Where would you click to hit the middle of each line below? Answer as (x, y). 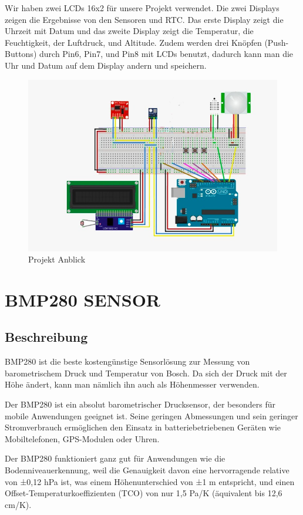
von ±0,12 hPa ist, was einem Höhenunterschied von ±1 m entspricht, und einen (150, 481)
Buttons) (21, 54)
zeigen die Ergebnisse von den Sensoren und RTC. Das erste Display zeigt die (144, 19)
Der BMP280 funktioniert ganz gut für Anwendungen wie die (115, 458)
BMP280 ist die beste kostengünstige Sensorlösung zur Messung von (127, 361)
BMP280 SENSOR (83, 299)
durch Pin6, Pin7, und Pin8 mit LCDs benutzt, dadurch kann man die (166, 54)
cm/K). (18, 504)
